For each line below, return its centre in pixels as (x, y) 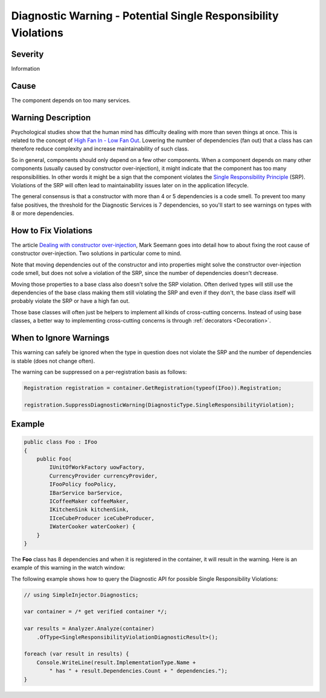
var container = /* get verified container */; (95, 612)
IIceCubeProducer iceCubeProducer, (102, 518)
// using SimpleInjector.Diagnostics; (81, 595)
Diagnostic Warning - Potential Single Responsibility (145, 16)
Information (26, 68)
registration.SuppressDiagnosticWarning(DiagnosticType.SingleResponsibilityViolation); (159, 405)
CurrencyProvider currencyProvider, (104, 476)
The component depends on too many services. (71, 100)
